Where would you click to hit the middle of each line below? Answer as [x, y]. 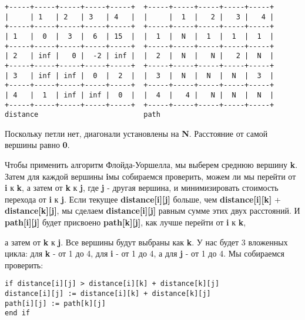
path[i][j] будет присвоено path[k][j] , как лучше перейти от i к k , [125, 222]
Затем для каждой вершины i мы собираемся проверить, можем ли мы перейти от [150, 176]
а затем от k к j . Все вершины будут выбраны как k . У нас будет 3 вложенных [146, 242]
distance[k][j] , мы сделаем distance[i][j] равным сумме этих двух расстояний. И [152, 210]
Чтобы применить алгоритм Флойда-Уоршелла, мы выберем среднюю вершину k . [151, 165]
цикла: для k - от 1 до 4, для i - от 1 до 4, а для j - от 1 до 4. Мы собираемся [145, 253]
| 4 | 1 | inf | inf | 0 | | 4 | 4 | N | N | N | [140, 95]
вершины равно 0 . [37, 145]
